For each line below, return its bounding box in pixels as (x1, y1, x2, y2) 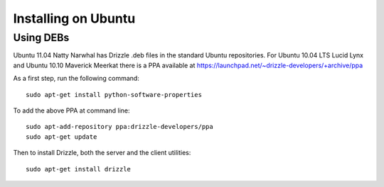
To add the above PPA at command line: (13, 106, 131, 115)
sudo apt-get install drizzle (26, 165, 132, 173)
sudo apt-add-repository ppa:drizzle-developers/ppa (26, 123, 213, 131)
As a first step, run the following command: (13, 74, 140, 83)
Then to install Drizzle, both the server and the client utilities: (13, 149, 191, 157)
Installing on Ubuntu (13, 11, 136, 26)
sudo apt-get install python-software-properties (26, 91, 203, 98)
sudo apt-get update (26, 132, 97, 141)
